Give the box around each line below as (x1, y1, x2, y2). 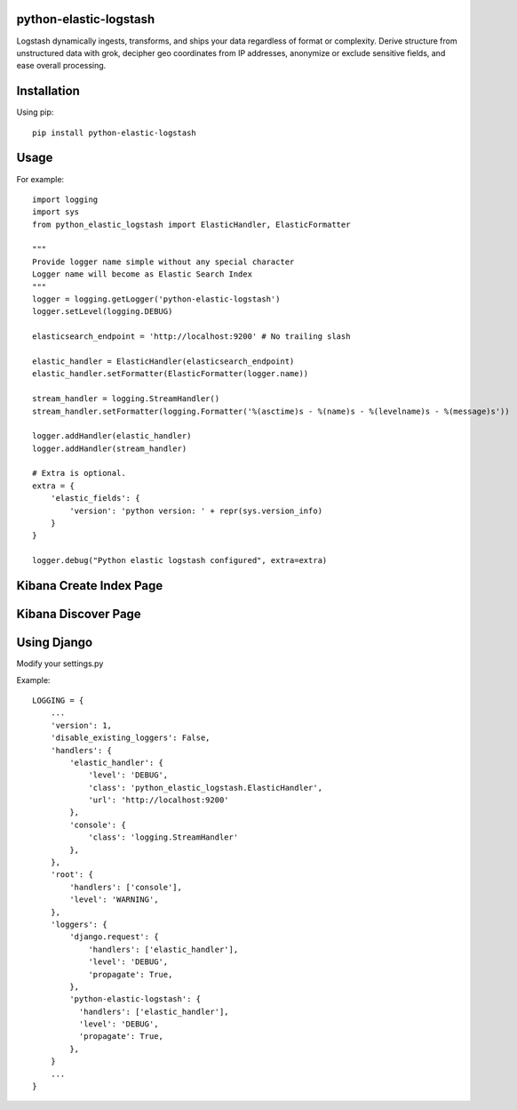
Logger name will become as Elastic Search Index (32, 269, 253, 279)
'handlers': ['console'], (69, 881, 182, 892)
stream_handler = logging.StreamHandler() (32, 394, 220, 404)
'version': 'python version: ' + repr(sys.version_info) (69, 505, 323, 516)
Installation (16, 84, 80, 99)
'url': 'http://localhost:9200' (88, 795, 230, 805)
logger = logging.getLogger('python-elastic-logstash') (32, 294, 281, 304)
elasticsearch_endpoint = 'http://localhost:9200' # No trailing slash (32, 332, 351, 342)
